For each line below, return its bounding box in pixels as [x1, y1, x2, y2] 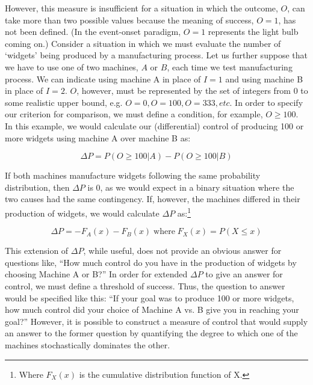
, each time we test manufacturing [167, 60, 293, 73]
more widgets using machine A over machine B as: [5, 131, 191, 144]
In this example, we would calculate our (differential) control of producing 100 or [5, 119, 304, 132]
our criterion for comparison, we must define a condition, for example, [5, 108, 263, 120]
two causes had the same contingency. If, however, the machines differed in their [5, 192, 300, 205]
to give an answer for [205, 268, 283, 280]
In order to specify [235, 96, 303, 108]
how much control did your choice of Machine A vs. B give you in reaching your [5, 303, 299, 316]
